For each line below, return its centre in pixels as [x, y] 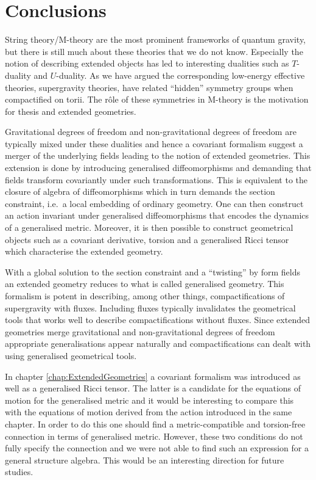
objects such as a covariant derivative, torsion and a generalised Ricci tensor [147, 239]
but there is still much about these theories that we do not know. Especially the [154, 51]
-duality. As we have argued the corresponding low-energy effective [181, 75]
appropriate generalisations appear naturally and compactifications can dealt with [158, 344]
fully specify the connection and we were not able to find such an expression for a [157, 448]
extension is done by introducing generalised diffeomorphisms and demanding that [158, 168]
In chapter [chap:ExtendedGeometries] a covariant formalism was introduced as [153, 376]
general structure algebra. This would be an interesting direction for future [145, 460]
